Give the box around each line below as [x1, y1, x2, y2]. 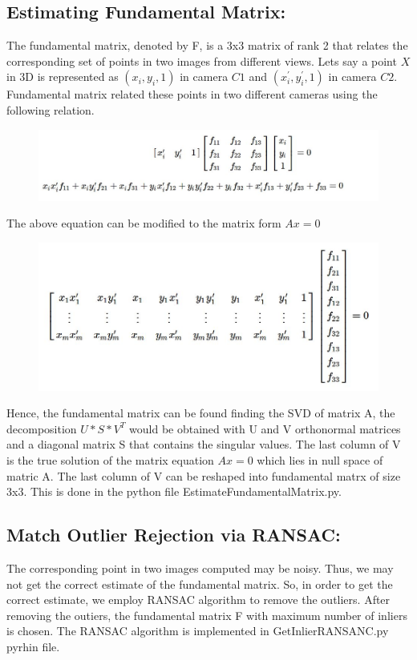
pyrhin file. [6, 638, 60, 654]
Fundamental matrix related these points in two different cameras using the [6, 86, 378, 103]
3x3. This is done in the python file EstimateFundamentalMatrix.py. [6, 483, 342, 500]
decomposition [6, 420, 77, 437]
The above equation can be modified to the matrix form [6, 215, 281, 231]
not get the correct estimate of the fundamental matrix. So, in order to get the [6, 575, 393, 592]
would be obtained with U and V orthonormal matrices [129, 420, 401, 437]
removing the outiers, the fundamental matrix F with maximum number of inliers [6, 606, 407, 623]
